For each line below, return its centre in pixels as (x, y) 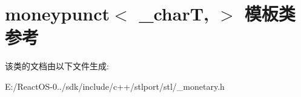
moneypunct (58, 14)
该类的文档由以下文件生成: (57, 66)
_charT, (174, 14)
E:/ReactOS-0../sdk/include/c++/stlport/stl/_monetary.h (115, 86)
